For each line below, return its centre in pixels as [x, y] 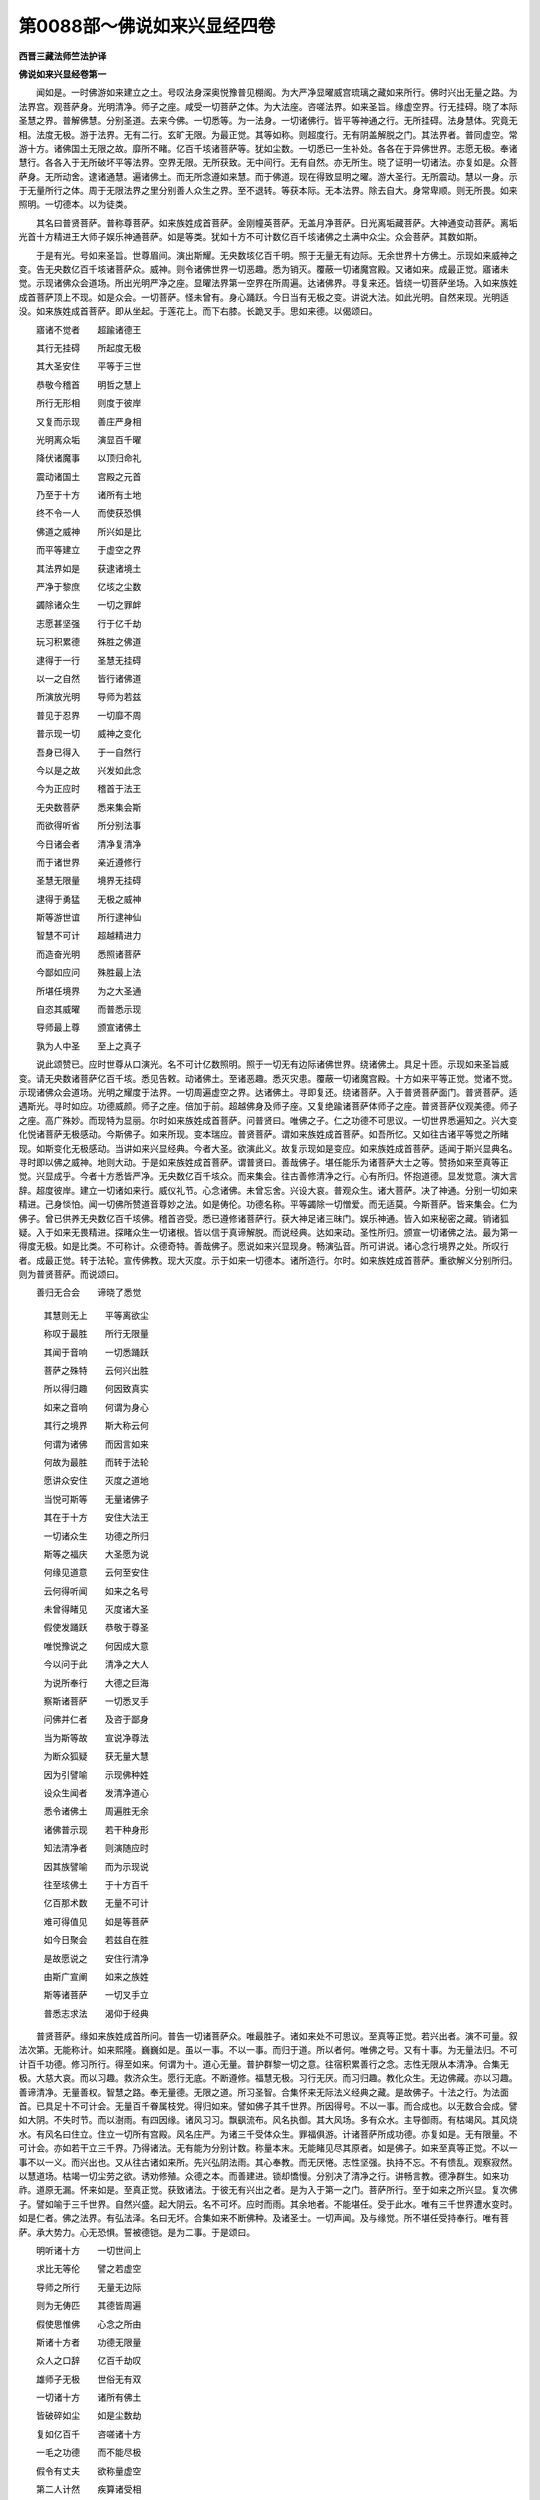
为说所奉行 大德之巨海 [96, 1682]
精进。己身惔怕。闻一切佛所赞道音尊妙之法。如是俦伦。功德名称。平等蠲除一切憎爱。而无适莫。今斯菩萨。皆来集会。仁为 [268, 1204]
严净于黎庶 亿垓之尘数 [88, 587]
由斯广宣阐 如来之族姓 [96, 1976]
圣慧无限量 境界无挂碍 [88, 881]
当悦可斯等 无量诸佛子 [96, 1499]
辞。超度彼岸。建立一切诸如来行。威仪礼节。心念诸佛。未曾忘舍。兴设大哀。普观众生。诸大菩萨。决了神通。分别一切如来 [268, 1190]
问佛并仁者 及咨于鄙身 [96, 1719]
